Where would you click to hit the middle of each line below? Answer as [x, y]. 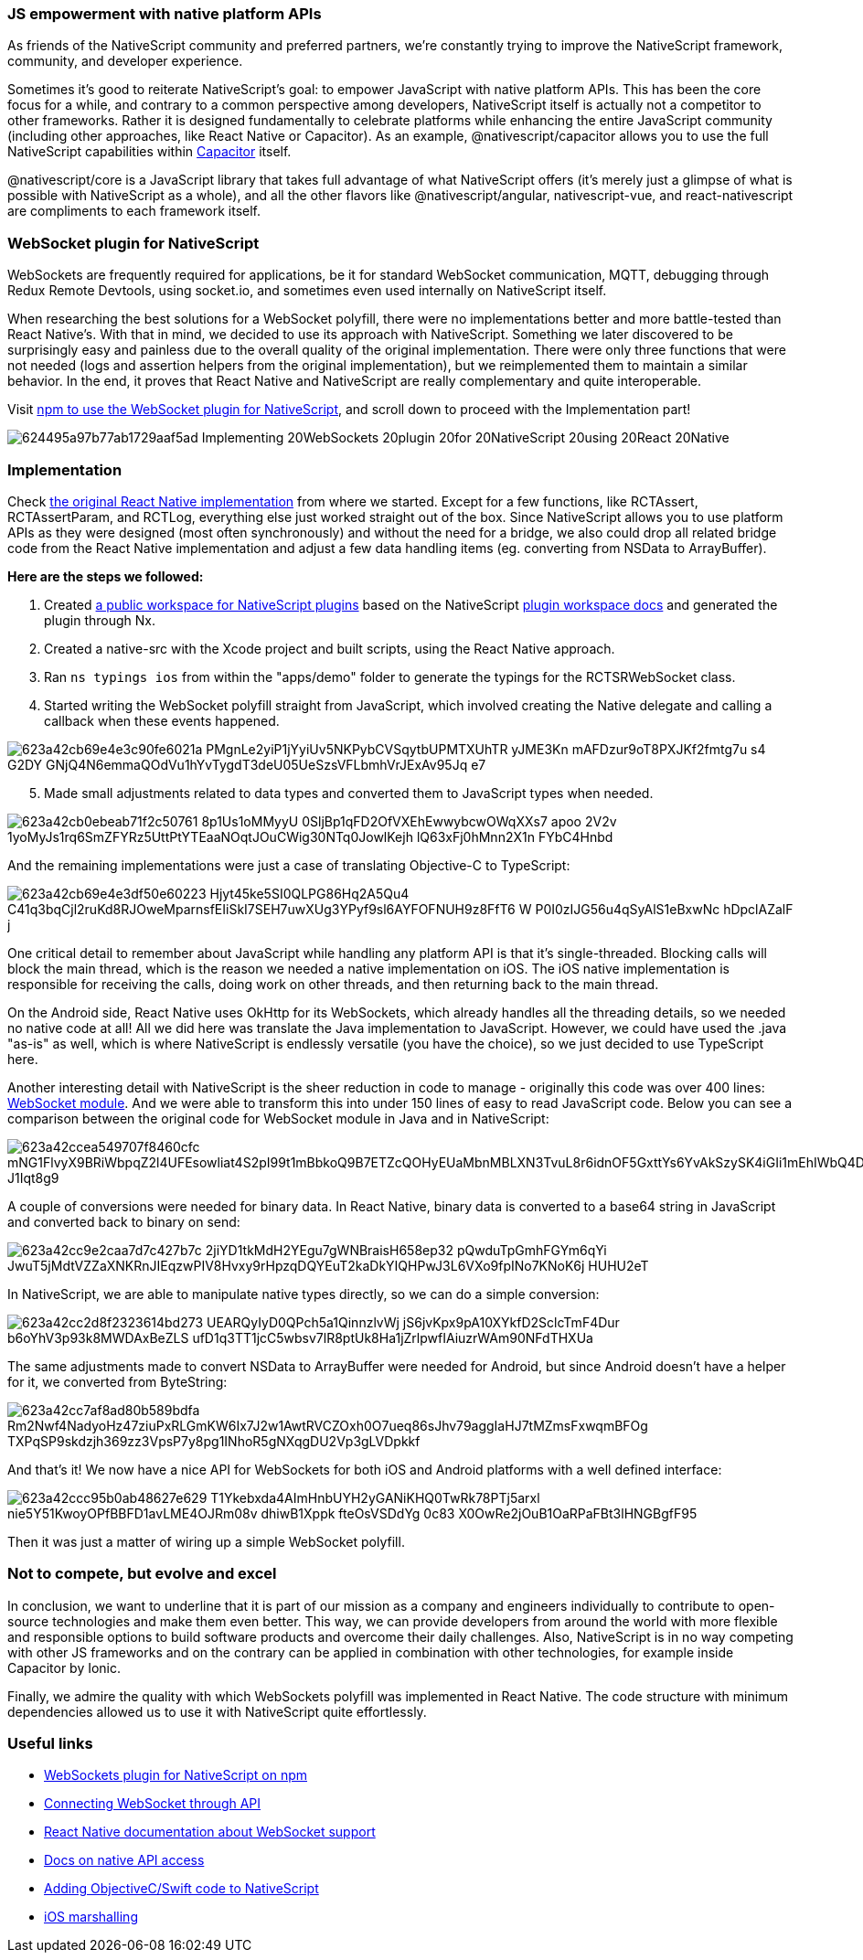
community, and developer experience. [125, 61]
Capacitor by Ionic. [64, 1667]
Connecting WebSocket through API [153, 1804]
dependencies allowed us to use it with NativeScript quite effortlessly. [217, 1711]
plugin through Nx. [100, 620]
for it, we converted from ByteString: [117, 1381]
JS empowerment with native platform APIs [165, 14]
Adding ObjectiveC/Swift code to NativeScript [181, 1889]
